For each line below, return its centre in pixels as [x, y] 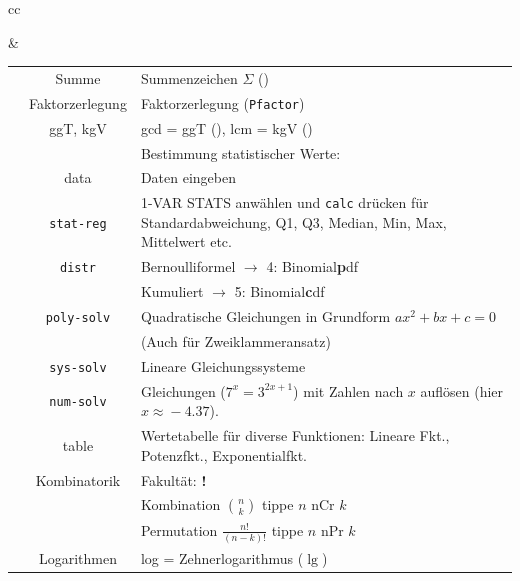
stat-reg [78, 223]
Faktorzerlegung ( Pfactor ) [222, 102]
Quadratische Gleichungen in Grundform [265, 316]
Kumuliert [172, 291]
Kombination [180, 504]
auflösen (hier [462, 390]
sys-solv [78, 367]
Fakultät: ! [173, 479]
